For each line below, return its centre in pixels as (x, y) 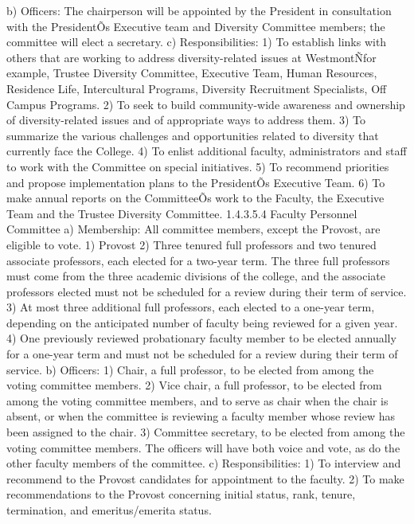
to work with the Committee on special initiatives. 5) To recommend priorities (198, 166)
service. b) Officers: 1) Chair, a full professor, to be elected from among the (190, 369)
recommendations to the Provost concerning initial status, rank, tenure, (181, 494)
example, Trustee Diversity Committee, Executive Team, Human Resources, (192, 73)
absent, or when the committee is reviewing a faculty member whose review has (201, 416)
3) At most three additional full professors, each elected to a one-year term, (191, 307)
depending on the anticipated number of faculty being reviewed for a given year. (202, 322)
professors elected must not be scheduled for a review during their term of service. (207, 291)
